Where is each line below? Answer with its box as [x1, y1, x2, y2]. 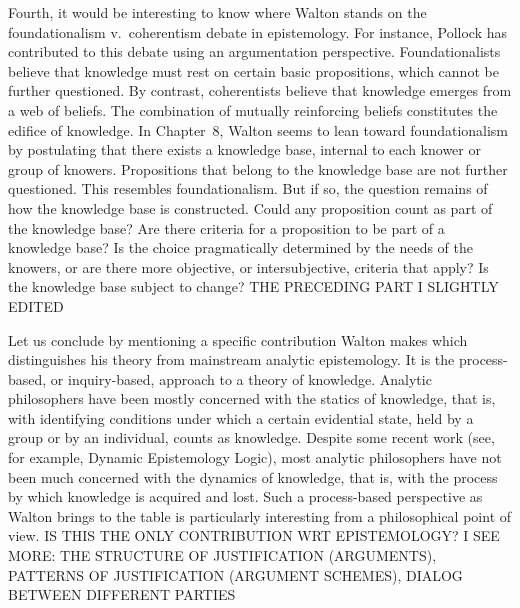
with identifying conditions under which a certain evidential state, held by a [8, 407, 474, 428]
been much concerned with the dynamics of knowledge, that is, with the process [8, 466, 498, 487]
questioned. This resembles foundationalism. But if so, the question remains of [8, 178, 488, 199]
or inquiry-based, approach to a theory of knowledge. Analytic [50, 368, 432, 389]
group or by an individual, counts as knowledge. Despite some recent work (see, [8, 427, 495, 448]
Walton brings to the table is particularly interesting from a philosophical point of [8, 505, 512, 526]
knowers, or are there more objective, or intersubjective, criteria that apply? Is [8, 256, 489, 277]
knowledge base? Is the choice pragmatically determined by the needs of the [8, 237, 473, 258]
